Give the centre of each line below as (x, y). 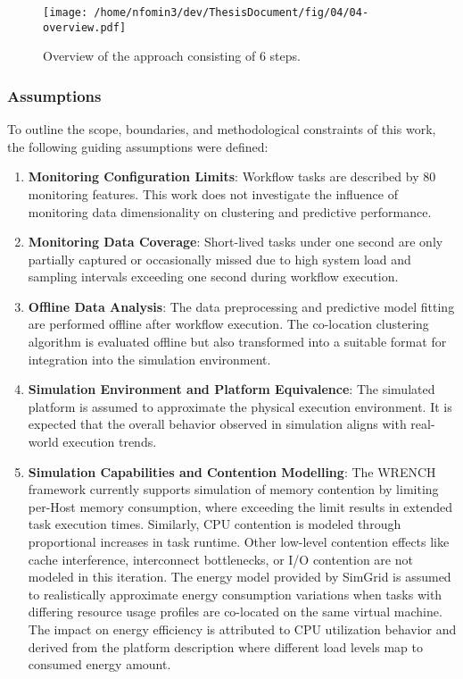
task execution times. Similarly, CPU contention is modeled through (215, 524)
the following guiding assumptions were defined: (138, 146)
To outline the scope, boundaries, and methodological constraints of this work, (222, 129)
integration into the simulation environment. (149, 359)
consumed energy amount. (99, 664)
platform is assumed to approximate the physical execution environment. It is (240, 406)
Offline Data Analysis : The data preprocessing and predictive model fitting (241, 306)
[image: (66, 13)
